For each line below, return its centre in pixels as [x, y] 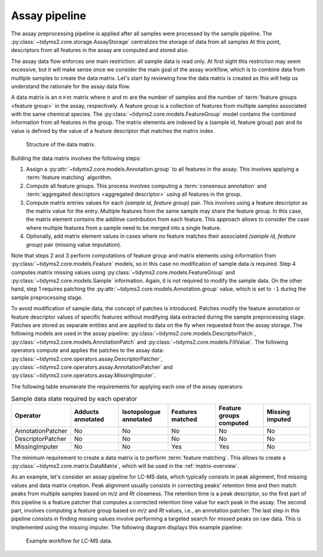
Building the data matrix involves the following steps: [76, 158]
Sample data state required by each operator [74, 399]
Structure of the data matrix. [61, 144]
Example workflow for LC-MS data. [69, 541]
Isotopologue [141, 411]
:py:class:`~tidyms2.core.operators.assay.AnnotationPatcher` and [92, 367]
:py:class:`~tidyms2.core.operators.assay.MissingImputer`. [83, 376]
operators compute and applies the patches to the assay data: [88, 350]
